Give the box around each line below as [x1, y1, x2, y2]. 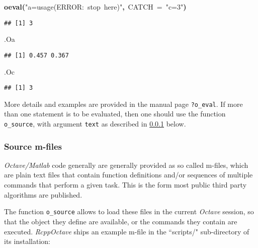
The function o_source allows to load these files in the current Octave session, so [4, 206, 254, 217]
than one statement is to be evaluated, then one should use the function [4, 108, 226, 119]
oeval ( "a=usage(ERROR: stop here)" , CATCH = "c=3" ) [4, 2, 187, 12]
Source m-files [4, 140, 62, 152]
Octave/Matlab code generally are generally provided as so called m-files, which [4, 159, 248, 170]
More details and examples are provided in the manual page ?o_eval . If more [4, 98, 243, 109]
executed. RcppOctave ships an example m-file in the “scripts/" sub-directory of [4, 226, 249, 236]
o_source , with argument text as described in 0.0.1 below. [4, 118, 186, 129]
